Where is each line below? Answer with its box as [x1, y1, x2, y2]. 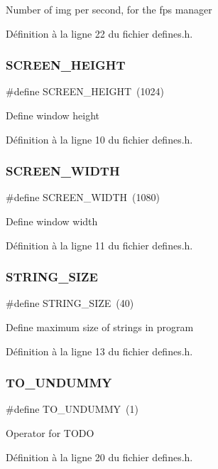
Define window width [6, 214, 98, 228]
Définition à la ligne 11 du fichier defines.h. [6, 237, 193, 252]
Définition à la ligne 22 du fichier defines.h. [6, 26, 193, 41]
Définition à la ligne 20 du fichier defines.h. [6, 449, 193, 464]
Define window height [6, 108, 100, 122]
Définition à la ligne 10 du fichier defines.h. [6, 131, 193, 146]
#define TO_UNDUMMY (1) [6, 401, 138, 416]
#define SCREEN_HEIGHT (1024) [6, 84, 164, 99]
